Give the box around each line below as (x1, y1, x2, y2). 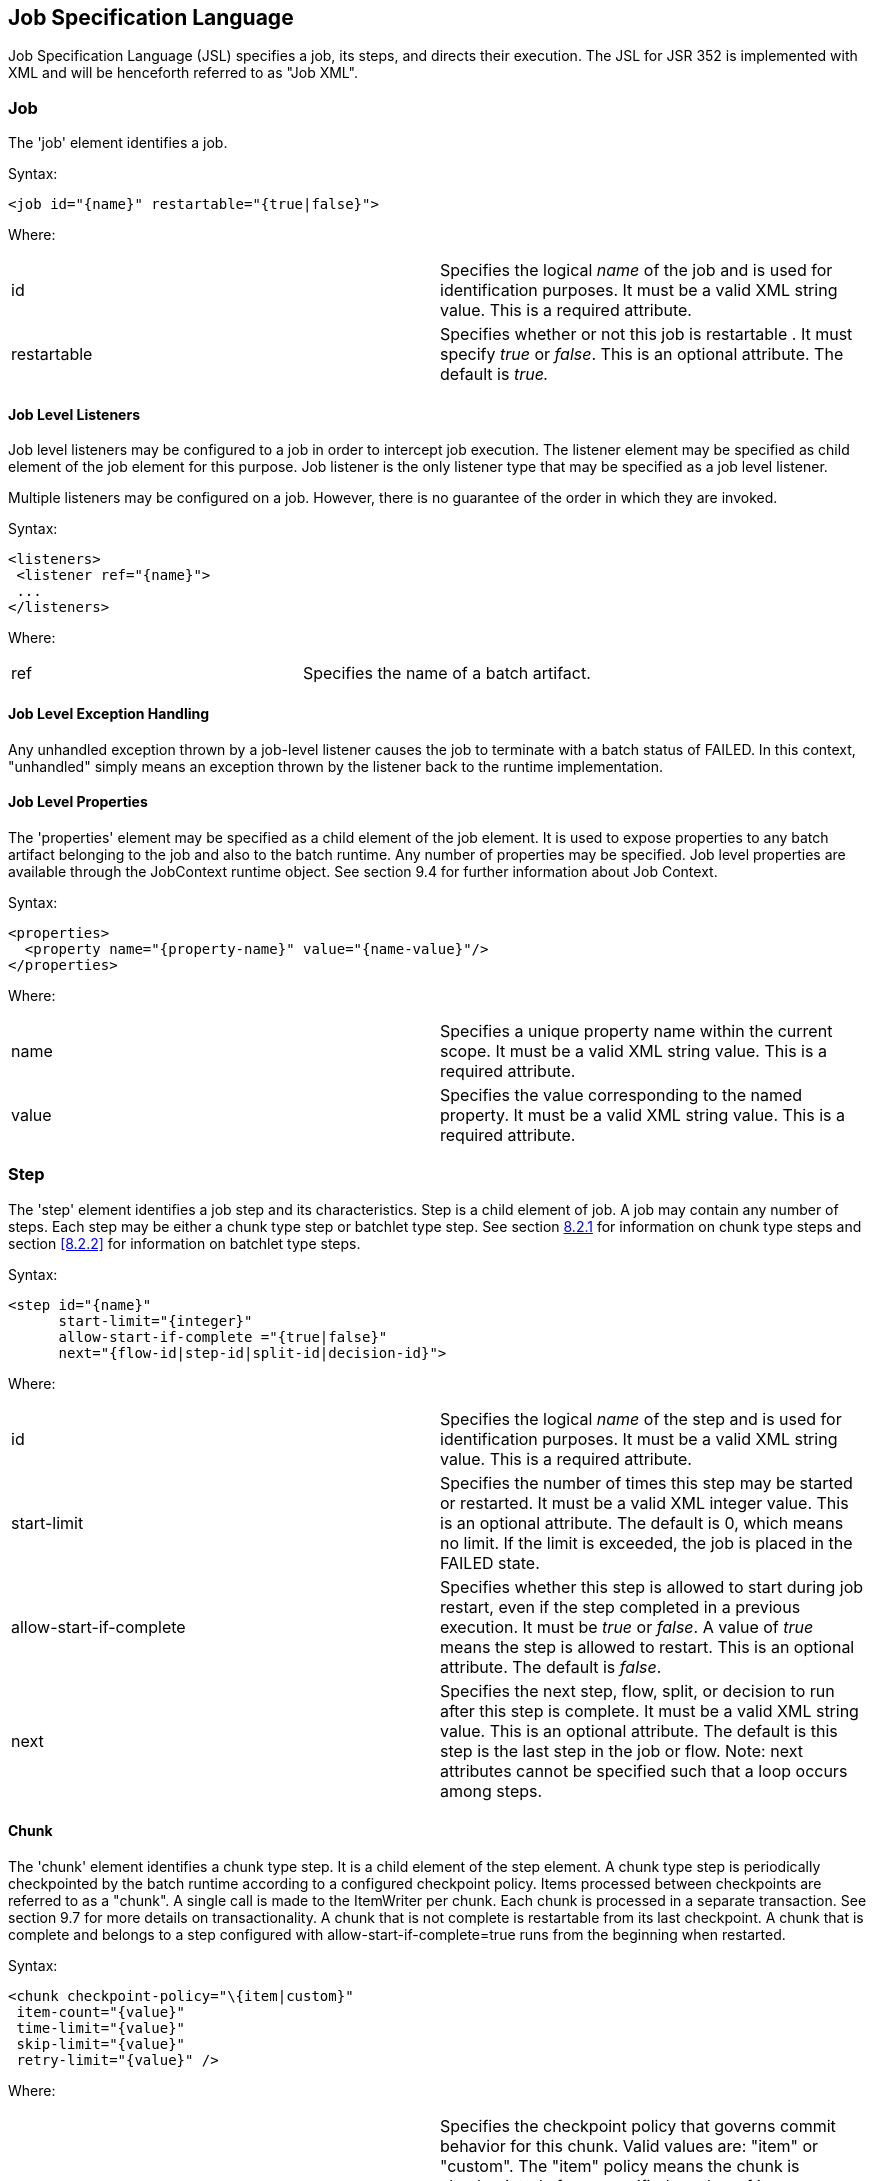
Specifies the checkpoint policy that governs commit (440, 2115, 836, 2136)
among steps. (440, 1780, 543, 1801)
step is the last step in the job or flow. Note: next (440, 1740, 803, 1761)
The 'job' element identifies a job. (8, 134, 228, 152)
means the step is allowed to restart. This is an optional (440, 1636, 855, 1657)
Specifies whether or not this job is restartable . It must (440, 324, 853, 345)
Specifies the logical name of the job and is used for (440, 260, 833, 281)
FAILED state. (440, 1552, 540, 1573)
